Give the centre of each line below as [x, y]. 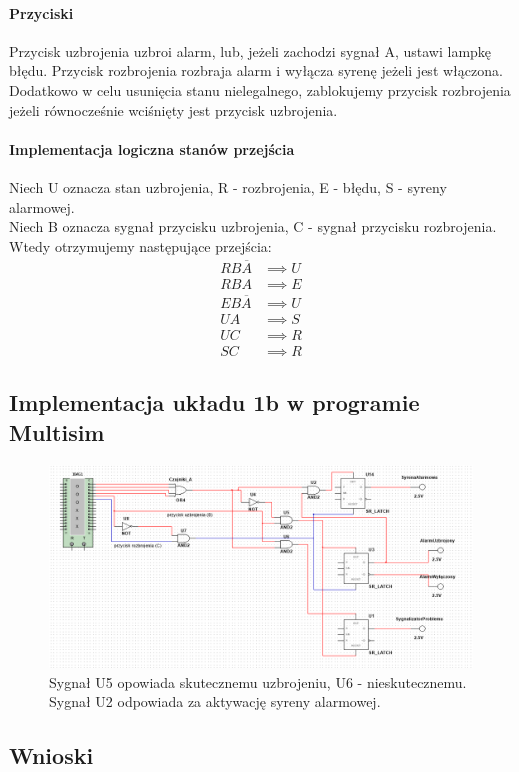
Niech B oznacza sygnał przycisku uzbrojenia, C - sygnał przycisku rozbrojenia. [253, 226]
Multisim [57, 431]
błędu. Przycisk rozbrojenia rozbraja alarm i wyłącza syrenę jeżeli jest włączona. [256, 70]
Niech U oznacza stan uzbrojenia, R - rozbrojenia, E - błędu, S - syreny [228, 186]
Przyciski [41, 12]
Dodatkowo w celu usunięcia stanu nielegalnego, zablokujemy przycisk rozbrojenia [260, 89]
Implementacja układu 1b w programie [214, 402]
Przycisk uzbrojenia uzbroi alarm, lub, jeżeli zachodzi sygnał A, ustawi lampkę [250, 50]
